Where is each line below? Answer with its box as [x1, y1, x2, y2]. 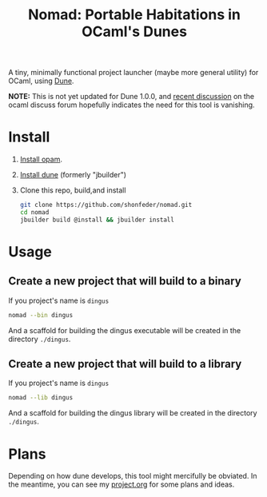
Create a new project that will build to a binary [8, 274, 241, 288]
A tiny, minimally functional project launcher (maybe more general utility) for [8, 68, 259, 78]
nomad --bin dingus [8, 311, 74, 319]
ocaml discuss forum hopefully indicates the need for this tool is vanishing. [8, 100, 255, 109]
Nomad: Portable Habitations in [27, 6, 241, 24]
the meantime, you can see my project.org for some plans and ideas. [8, 479, 235, 489]
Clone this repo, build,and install [19, 185, 126, 195]
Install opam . [19, 154, 62, 165]
